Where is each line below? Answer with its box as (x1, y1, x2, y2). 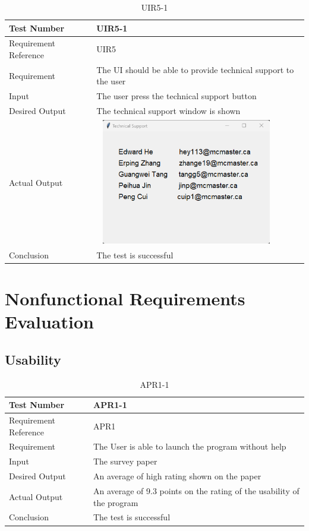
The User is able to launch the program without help (93, 440, 286, 453)
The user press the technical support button (96, 90, 257, 102)
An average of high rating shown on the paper (93, 470, 261, 482)
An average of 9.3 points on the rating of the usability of (93, 484, 299, 497)
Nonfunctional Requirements (5, 286, 245, 310)
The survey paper (93, 455, 157, 467)
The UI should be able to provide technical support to (96, 63, 294, 75)
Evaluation (5, 309, 94, 334)
